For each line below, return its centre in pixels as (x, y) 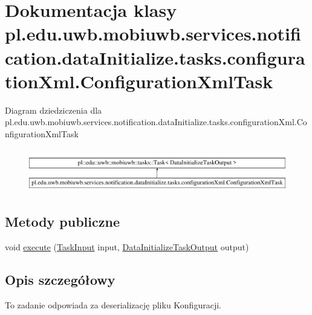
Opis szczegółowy (60, 279)
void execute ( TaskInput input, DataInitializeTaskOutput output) (127, 246)
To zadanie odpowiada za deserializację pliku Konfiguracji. (113, 304)
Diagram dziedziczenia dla (54, 110)
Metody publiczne (62, 222)
